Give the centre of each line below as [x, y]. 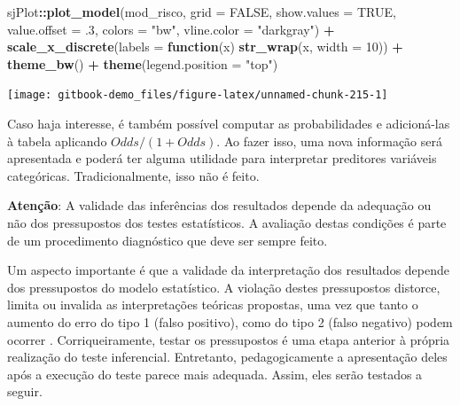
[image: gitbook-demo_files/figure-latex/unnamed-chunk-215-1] [198, 95]
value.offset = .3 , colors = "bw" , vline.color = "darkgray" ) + [171, 29]
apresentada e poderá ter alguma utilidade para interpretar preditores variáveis [222, 158]
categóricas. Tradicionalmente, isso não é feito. [133, 175]
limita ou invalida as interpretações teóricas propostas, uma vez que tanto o [213, 304]
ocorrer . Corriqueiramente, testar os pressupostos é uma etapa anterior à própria [229, 339]
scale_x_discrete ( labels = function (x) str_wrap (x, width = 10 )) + [205, 47]
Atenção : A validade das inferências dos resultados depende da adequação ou [219, 205]
